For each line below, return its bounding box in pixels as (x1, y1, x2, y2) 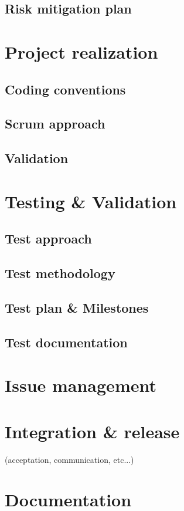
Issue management (5, 373, 156, 397)
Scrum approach (5, 114, 105, 133)
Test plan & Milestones (5, 298, 149, 316)
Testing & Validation (5, 189, 177, 213)
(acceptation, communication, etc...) (5, 453, 134, 465)
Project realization (5, 39, 158, 63)
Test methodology (5, 264, 115, 282)
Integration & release (5, 419, 180, 443)
